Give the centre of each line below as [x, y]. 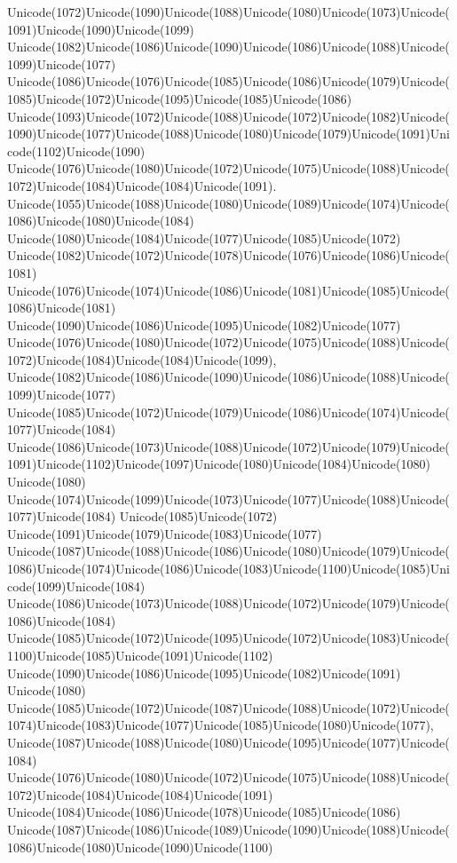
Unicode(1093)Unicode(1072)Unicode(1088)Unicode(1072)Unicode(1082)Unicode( [228, 116]
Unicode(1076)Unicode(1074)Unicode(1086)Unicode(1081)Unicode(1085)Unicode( [228, 290]
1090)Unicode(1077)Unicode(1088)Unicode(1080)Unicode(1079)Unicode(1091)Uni [228, 134]
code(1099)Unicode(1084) [76, 586]
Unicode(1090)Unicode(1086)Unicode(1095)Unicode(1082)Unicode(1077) [204, 325]
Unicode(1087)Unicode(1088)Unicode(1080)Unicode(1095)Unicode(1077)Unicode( [228, 742]
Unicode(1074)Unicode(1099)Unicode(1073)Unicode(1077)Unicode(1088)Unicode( [228, 499]
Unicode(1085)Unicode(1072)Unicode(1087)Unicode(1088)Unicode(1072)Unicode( [228, 707]
